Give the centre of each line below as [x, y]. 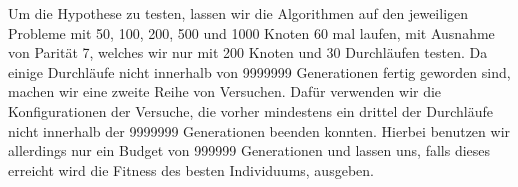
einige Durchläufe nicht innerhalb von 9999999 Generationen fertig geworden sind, [259, 71]
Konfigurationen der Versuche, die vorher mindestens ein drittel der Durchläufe [250, 110]
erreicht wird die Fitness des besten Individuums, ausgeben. [191, 169]
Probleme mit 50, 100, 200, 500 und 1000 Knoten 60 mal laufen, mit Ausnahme [251, 32]
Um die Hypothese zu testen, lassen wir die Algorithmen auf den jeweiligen [238, 13]
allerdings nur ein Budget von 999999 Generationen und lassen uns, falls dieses [249, 150]
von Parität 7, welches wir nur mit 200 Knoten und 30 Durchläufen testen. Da [248, 52]
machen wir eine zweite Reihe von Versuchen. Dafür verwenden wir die [225, 91]
